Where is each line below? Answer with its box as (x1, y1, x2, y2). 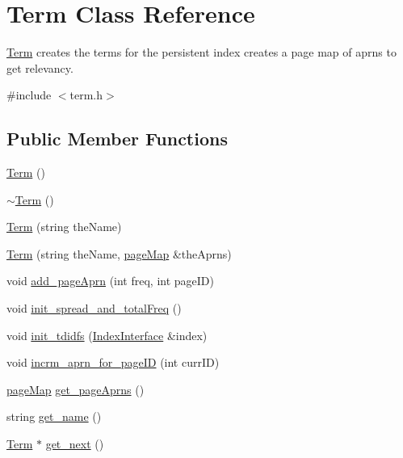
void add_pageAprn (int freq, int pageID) (6, 272, 214, 289)
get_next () (45, 435, 104, 452)
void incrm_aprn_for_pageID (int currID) (6, 354, 220, 371)
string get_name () (6, 408, 102, 425)
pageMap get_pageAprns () (6, 380, 145, 397)
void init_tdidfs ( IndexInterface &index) (6, 326, 208, 343)
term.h (69, 86, 103, 103)
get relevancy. (6, 59, 73, 76)
